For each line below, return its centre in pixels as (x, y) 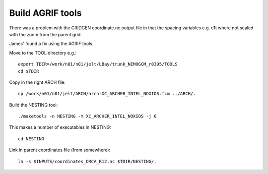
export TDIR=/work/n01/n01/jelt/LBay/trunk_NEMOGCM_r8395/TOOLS (98, 64)
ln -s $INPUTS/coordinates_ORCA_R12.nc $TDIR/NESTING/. (87, 161)
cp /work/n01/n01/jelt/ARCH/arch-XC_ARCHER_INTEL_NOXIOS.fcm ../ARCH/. (107, 94)
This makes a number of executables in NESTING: (60, 127)
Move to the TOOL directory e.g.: (43, 53)
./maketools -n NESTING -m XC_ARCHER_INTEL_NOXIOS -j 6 (87, 116)
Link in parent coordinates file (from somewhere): (60, 150)
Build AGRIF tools (45, 13)
